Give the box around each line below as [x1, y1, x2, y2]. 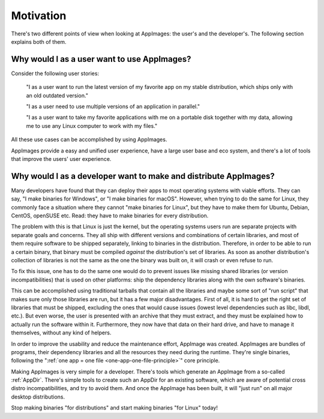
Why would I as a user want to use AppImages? [11, 54, 191, 64]
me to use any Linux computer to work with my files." [26, 122, 158, 129]
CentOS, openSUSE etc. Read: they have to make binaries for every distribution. [11, 212, 209, 219]
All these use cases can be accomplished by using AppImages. [11, 136, 167, 143]
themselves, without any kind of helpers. [11, 329, 112, 336]
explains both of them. [11, 38, 67, 45]
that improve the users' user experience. [11, 155, 112, 162]
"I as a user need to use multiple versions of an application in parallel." [26, 103, 200, 110]
